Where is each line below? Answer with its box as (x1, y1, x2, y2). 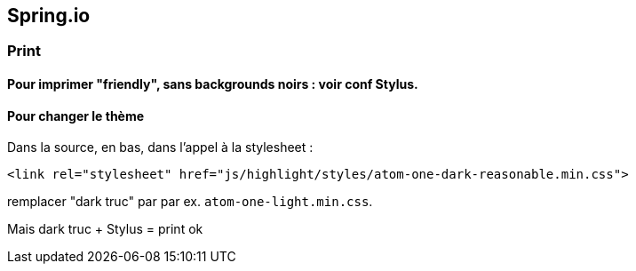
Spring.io (7, 4, 91, 27)
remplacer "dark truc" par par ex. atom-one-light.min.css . (7, 194, 373, 210)
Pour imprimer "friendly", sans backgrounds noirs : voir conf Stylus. (7, 76, 418, 92)
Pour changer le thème (7, 108, 145, 124)
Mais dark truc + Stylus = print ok (7, 221, 203, 237)
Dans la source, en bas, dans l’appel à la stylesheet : (7, 139, 314, 155)
